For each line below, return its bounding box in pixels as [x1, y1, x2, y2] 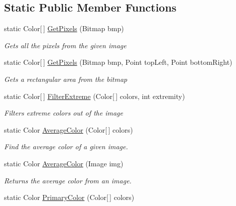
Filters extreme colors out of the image [4, 108, 123, 118]
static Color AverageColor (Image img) [4, 158, 124, 168]
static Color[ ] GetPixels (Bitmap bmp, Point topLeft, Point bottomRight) [4, 57, 232, 67]
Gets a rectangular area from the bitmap [4, 73, 128, 84]
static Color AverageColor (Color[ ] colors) [4, 124, 133, 135]
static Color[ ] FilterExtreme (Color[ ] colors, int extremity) [4, 90, 185, 101]
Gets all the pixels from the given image [4, 40, 127, 50]
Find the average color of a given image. [4, 141, 128, 152]
